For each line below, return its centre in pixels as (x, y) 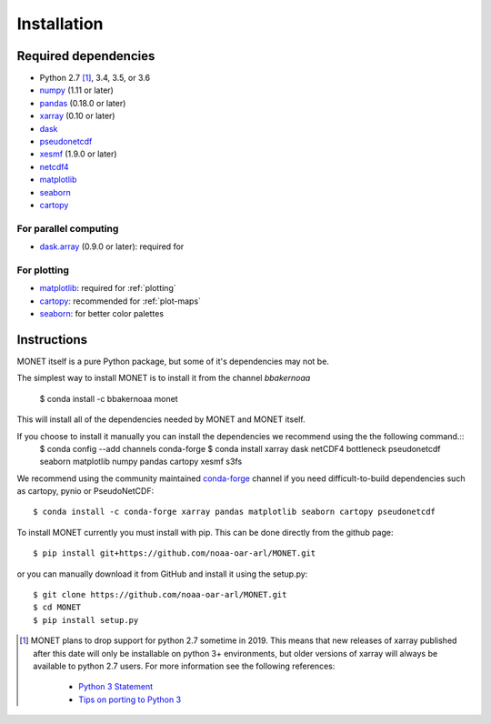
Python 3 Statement (116, 687)
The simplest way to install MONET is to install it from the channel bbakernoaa (164, 378)
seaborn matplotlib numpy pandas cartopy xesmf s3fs (141, 462)
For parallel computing (68, 228)
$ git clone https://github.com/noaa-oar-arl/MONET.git (160, 595)
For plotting (43, 270)
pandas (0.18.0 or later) (83, 103)
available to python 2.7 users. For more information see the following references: (184, 666)
